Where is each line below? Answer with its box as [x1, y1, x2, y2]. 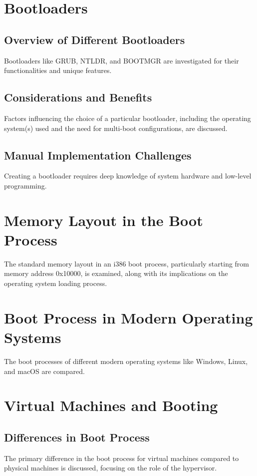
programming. [4, 180, 47, 190]
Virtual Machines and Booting [4, 395, 218, 415]
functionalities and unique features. [4, 65, 112, 75]
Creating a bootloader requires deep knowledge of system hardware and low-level [4, 170, 252, 181]
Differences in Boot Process [4, 429, 150, 444]
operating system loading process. [4, 278, 107, 288]
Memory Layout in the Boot [4, 209, 203, 230]
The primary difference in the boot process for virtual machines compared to [4, 452, 239, 463]
